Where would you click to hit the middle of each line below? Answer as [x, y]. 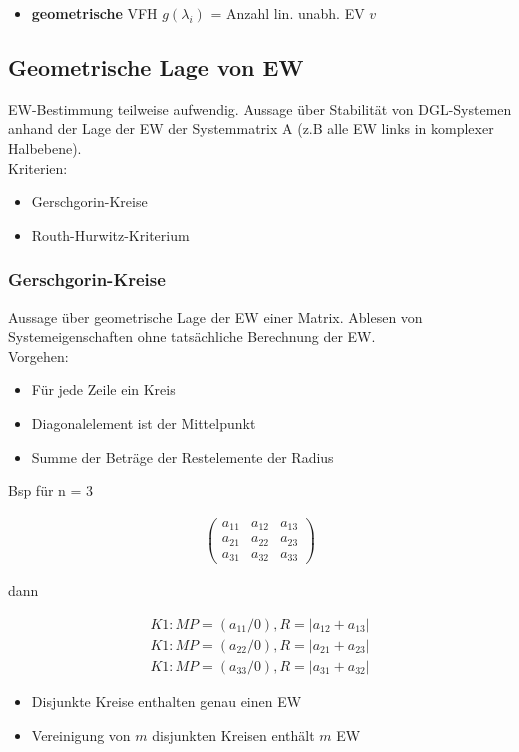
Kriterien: [38, 167]
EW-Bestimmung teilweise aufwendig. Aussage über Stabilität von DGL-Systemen [260, 108]
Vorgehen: [38, 355]
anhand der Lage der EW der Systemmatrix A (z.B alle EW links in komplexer [251, 128]
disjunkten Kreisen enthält [233, 734]
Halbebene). [45, 147]
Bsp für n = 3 [51, 490]
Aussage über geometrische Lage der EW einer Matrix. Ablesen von [215, 316]
